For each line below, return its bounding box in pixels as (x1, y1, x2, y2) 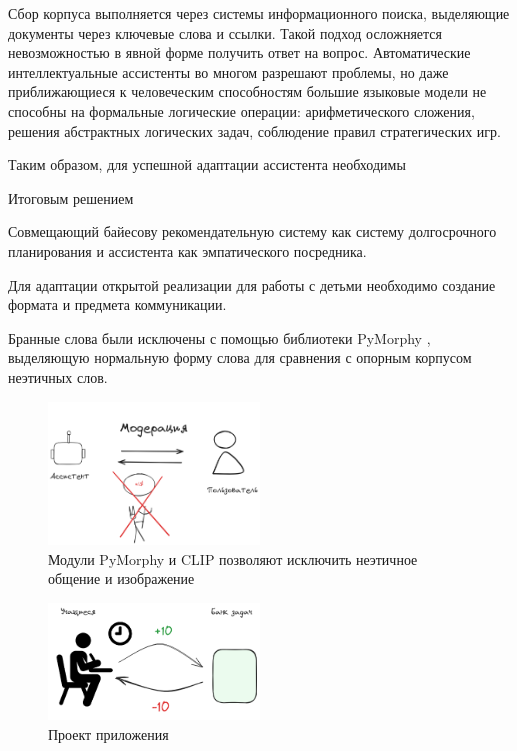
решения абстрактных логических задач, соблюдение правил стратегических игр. (8, 120, 501, 141)
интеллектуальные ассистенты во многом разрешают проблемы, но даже (8, 61, 449, 82)
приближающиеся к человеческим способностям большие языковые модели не (8, 81, 487, 102)
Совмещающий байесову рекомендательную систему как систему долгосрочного (8, 221, 497, 242)
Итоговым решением (8, 187, 134, 208)
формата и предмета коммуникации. (8, 294, 227, 315)
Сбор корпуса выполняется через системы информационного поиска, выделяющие (8, 3, 510, 23)
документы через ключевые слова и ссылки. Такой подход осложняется (8, 22, 442, 43)
